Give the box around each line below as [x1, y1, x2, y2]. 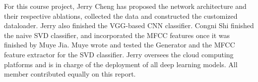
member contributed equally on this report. [4, 69, 136, 79]
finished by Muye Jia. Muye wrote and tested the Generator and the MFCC [4, 40, 235, 50]
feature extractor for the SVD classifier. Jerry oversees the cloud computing [4, 49, 234, 59]
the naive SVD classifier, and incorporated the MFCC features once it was [4, 30, 230, 40]
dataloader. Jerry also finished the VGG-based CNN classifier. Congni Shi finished [4, 20, 254, 31]
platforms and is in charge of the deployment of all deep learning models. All [4, 59, 238, 69]
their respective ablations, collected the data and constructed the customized [4, 10, 238, 21]
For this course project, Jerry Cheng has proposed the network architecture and [4, 1, 247, 11]
